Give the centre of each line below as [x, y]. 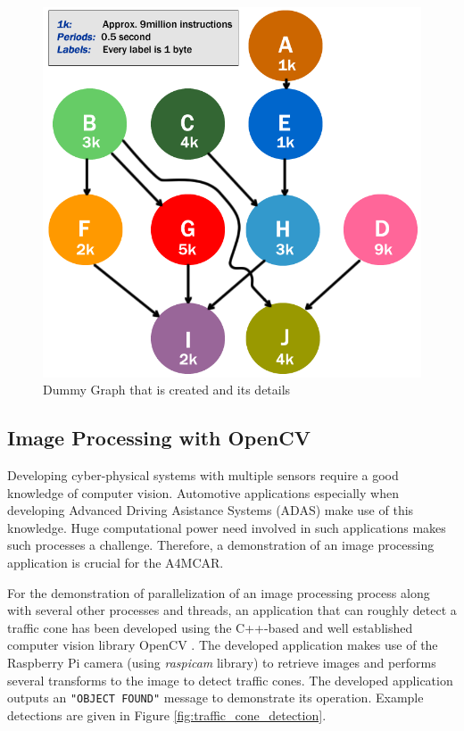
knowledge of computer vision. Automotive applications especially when [203, 492]
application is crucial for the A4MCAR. [116, 562]
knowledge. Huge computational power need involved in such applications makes [227, 527]
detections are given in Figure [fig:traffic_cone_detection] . [167, 714]
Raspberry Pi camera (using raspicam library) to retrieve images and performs [222, 662]
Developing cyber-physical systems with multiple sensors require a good [203, 474]
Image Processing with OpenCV [159, 438]
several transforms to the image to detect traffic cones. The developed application [230, 680]
